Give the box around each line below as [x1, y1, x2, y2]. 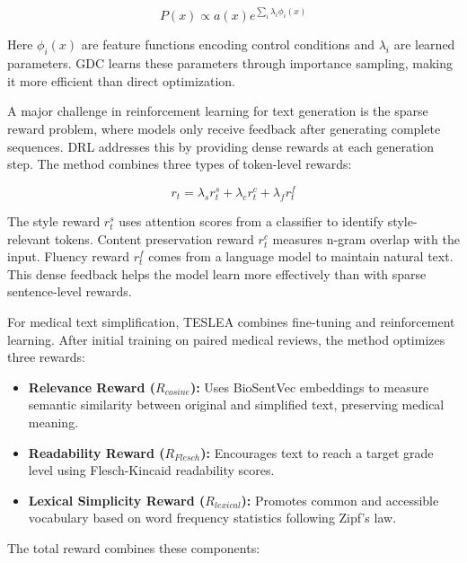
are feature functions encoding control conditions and [81, 35, 374, 54]
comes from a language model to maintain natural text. [148, 247, 454, 266]
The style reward [7, 212, 101, 231]
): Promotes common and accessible [241, 490, 439, 509]
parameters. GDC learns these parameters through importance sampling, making [7, 54, 454, 73]
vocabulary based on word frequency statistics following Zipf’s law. [28, 508, 397, 527]
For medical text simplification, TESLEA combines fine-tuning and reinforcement [7, 312, 455, 331]
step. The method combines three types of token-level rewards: [7, 154, 352, 173]
